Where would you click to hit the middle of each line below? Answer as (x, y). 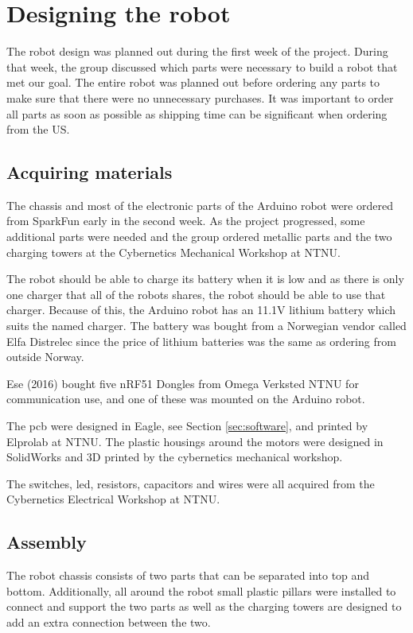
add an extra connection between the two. (109, 621)
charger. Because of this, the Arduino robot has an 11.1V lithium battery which (201, 310)
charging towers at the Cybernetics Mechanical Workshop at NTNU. (173, 252)
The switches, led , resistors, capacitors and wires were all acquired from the (191, 483)
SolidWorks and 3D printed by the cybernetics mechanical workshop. (175, 457)
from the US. (38, 129)
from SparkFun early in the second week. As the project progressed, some (186, 221)
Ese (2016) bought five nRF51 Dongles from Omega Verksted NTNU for (183, 383)
